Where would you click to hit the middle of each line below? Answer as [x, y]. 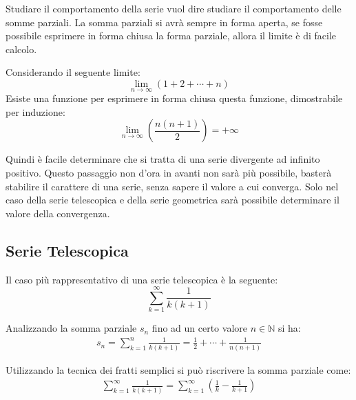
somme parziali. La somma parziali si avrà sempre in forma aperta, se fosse [164, 22]
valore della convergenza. [58, 213]
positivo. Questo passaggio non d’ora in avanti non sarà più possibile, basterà [169, 172]
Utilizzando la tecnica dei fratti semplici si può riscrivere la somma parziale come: [178, 369]
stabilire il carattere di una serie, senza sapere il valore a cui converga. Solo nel [172, 186]
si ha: [289, 328]
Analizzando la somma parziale [71, 328]
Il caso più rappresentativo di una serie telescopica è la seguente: [142, 279]
